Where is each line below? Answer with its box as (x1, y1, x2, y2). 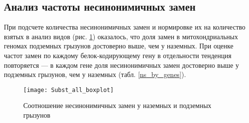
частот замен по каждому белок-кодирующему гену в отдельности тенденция (4, 50, 232, 60)
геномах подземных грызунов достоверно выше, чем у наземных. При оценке (4, 41, 233, 51)
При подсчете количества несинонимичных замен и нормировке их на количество (4, 22, 246, 32)
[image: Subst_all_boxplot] (23, 86, 114, 93)
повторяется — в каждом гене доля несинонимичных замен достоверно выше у (4, 60, 239, 70)
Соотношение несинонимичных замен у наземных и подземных (23, 100, 212, 110)
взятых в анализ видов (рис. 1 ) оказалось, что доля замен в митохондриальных (4, 31, 238, 41)
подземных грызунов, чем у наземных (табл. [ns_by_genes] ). (4, 69, 186, 79)
